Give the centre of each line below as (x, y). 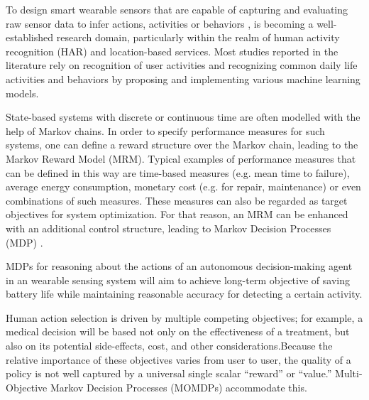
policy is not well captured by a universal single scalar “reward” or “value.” (169, 373)
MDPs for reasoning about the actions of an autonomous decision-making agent (179, 266)
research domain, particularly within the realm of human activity (198, 37)
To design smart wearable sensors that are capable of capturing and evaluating (177, 9)
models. (22, 93)
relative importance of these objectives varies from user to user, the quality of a (178, 359)
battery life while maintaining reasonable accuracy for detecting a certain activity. (184, 294)
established (30, 37)
